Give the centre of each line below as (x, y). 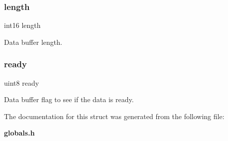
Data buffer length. (33, 42)
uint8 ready (22, 82)
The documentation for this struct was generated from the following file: (114, 116)
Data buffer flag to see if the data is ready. (69, 99)
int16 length (22, 25)
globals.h (19, 133)
